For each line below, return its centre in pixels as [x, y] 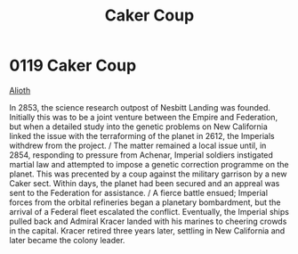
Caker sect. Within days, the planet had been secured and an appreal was [145, 183]
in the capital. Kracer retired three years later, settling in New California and [147, 230]
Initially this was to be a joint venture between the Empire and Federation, [144, 117]
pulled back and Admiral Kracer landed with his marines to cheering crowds [148, 221]
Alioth [20, 90]
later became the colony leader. [67, 240]
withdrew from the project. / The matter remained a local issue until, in [138, 145]
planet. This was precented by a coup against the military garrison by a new [148, 174]
